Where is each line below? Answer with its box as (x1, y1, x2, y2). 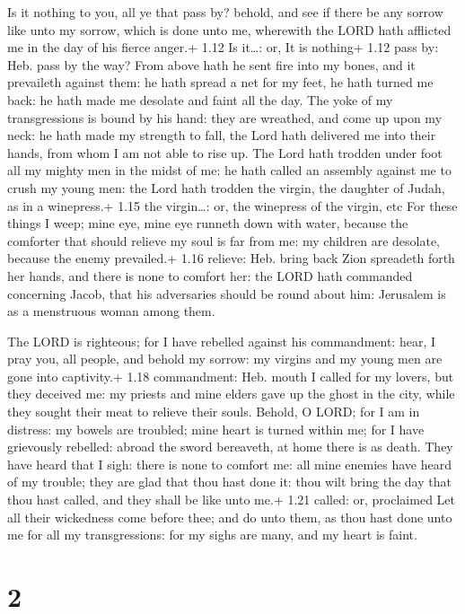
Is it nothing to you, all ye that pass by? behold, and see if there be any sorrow (7, 3, 443, 21)
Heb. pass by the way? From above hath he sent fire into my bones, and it (7, 55, 416, 74)
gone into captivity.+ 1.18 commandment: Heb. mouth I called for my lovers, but (7, 366, 454, 385)
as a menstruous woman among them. (7, 302, 215, 320)
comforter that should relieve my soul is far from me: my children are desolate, (7, 231, 440, 250)
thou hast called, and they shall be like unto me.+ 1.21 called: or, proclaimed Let (7, 490, 455, 509)
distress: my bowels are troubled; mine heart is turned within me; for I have (7, 419, 425, 438)
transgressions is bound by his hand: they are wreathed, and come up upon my (7, 108, 443, 127)
